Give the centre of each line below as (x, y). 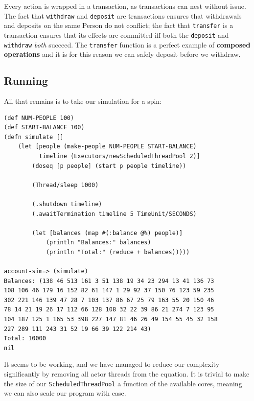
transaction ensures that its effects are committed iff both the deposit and (116, 35)
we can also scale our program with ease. (65, 393)
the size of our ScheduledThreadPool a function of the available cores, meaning (123, 383)
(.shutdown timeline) (67, 204)
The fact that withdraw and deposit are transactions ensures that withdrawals (123, 15)
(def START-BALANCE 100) (44, 128)
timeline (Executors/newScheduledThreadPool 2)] (119, 156)
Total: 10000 (25, 339)
